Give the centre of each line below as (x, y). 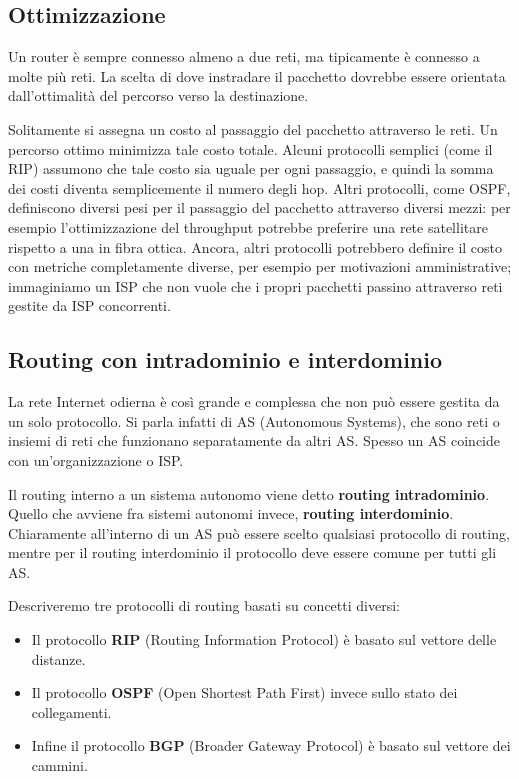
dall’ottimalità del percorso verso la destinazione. (158, 95)
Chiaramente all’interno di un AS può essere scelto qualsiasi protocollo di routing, (259, 532)
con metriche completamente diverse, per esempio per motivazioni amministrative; (260, 266)
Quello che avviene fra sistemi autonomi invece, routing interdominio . (231, 513)
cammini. (59, 765)
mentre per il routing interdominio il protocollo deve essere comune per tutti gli (252, 552)
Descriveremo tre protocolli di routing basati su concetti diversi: (204, 605)
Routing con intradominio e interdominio (225, 359)
